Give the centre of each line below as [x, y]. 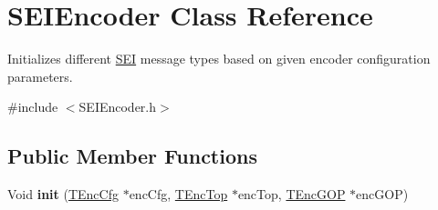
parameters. [40, 76]
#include [33, 107]
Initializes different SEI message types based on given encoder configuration [219, 59]
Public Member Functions [132, 156]
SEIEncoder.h [118, 107]
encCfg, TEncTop [178, 194]
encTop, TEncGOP [292, 194]
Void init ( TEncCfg [63, 194]
